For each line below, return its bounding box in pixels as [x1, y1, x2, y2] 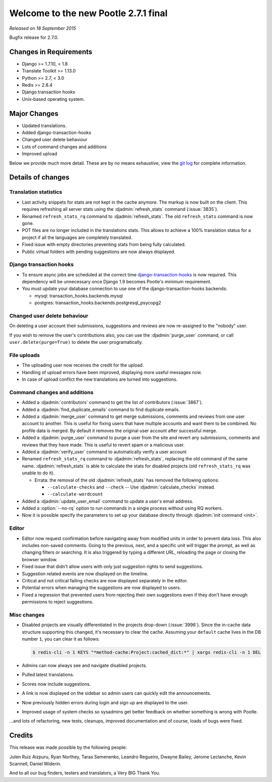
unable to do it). [22, 470, 55, 476]
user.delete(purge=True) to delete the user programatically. [9, 339, 143, 345]
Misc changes [9, 611, 45, 618]
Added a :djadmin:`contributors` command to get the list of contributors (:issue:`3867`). [22, 399, 203, 405]
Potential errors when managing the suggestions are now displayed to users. [22, 585, 181, 591]
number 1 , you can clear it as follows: [22, 636, 100, 642]
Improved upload [22, 151, 57, 157]
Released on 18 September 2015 [9, 25, 77, 31]
